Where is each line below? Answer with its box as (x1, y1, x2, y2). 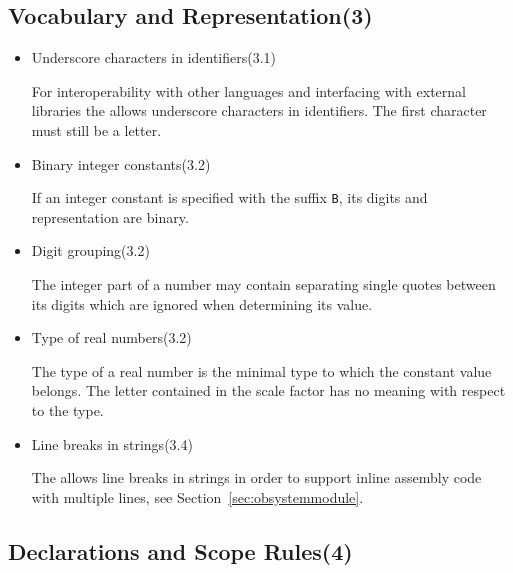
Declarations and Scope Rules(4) (8, 535, 353, 566)
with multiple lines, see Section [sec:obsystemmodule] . (31, 486, 364, 507)
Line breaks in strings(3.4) (31, 433, 193, 454)
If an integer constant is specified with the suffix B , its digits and (31, 187, 428, 208)
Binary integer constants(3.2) (31, 153, 211, 174)
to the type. (31, 399, 104, 420)
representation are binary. (31, 206, 189, 227)
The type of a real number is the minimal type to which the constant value (31, 360, 492, 381)
